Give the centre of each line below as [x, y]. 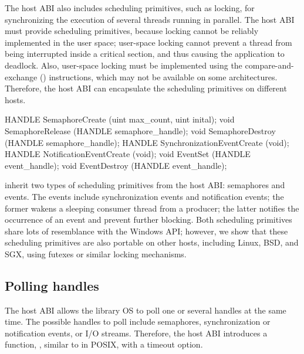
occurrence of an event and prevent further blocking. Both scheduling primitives [148, 219]
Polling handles [52, 285]
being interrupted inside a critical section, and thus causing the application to [145, 54]
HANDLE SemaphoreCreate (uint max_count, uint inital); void [120, 119]
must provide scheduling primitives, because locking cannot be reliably [132, 31]
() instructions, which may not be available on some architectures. [158, 76]
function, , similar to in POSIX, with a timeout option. [104, 344]
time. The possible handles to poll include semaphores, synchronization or [138, 321]
